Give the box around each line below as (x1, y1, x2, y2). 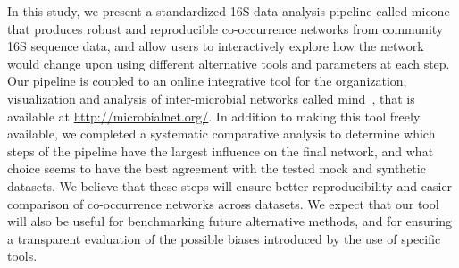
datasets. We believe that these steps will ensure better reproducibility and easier (7, 176, 453, 195)
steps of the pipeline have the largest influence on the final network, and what (7, 141, 434, 160)
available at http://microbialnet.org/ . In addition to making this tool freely (7, 106, 421, 125)
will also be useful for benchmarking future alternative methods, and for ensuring (7, 212, 452, 230)
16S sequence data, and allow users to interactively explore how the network (7, 37, 424, 55)
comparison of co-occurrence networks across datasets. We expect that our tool (7, 194, 439, 213)
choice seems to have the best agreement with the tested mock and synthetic (7, 159, 426, 178)
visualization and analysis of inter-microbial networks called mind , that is (7, 88, 415, 107)
